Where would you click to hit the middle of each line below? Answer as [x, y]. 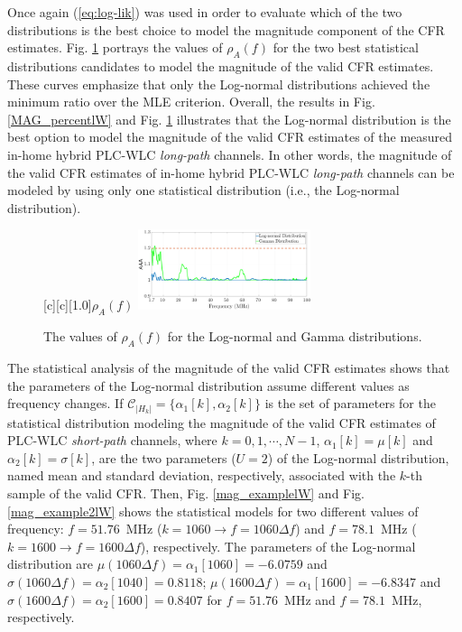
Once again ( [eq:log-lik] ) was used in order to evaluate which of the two [205, 12]
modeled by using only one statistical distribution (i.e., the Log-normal [203, 190]
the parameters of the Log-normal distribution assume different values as [208, 385]
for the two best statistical [346, 47]
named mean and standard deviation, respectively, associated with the [202, 475]
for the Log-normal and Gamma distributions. [295, 336]
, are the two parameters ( [164, 457]
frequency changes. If [65, 403]
